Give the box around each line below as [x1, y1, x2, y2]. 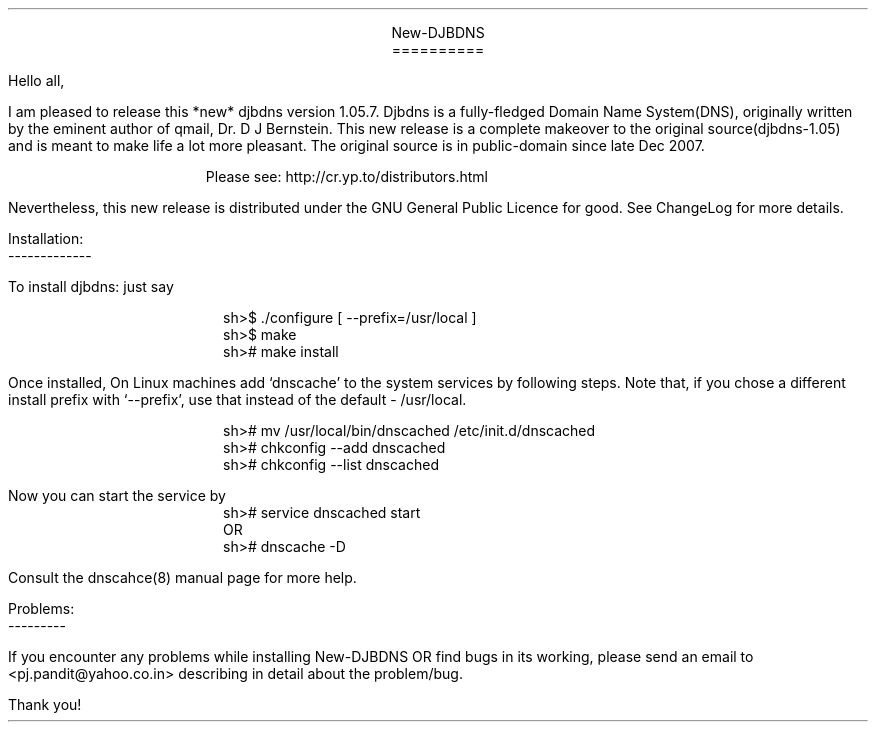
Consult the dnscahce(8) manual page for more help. [8, 569, 357, 586]
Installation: [8, 230, 84, 247]
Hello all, [8, 72, 65, 89]
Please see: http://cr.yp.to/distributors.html [205, 168, 489, 185]
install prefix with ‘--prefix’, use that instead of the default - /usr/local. [8, 391, 467, 408]
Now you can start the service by [8, 487, 226, 504]
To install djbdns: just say [8, 278, 174, 295]
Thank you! [8, 696, 82, 713]
